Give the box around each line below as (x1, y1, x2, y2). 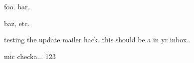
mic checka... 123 (4, 51, 56, 61)
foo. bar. (4, 1, 30, 11)
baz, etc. (4, 18, 30, 28)
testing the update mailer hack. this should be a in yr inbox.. (4, 34, 191, 45)
